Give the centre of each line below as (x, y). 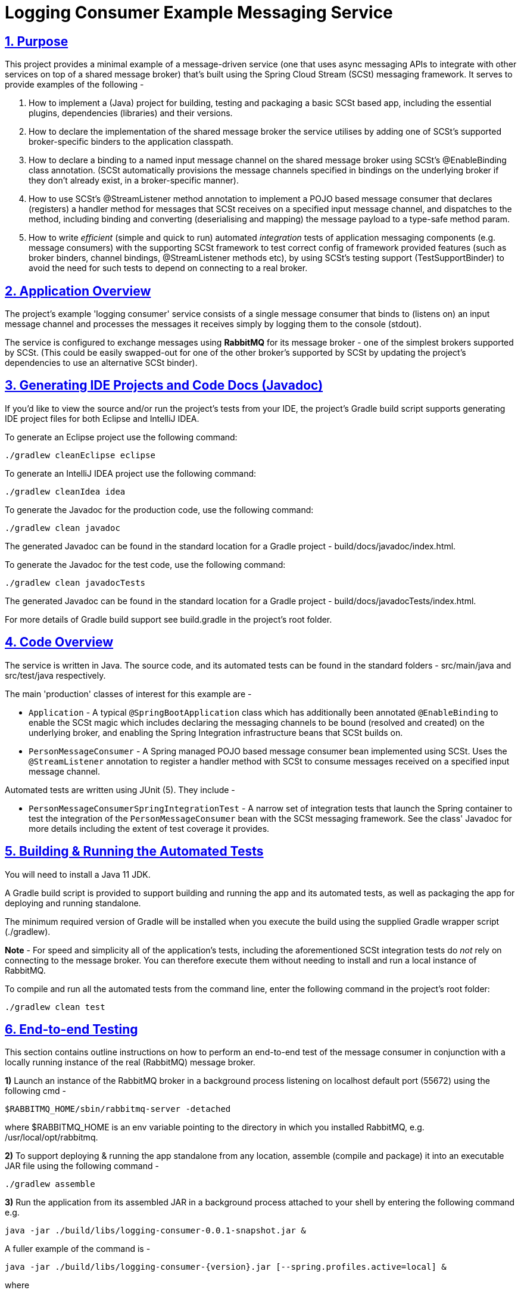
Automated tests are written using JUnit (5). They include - (120, 790)
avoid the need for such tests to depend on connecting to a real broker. (168, 268)
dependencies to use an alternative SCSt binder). (101, 363)
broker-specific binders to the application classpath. (131, 142)
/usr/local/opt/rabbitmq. (52, 1137)
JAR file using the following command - (82, 1166)
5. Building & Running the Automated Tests (134, 851)
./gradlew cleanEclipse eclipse (80, 455)
